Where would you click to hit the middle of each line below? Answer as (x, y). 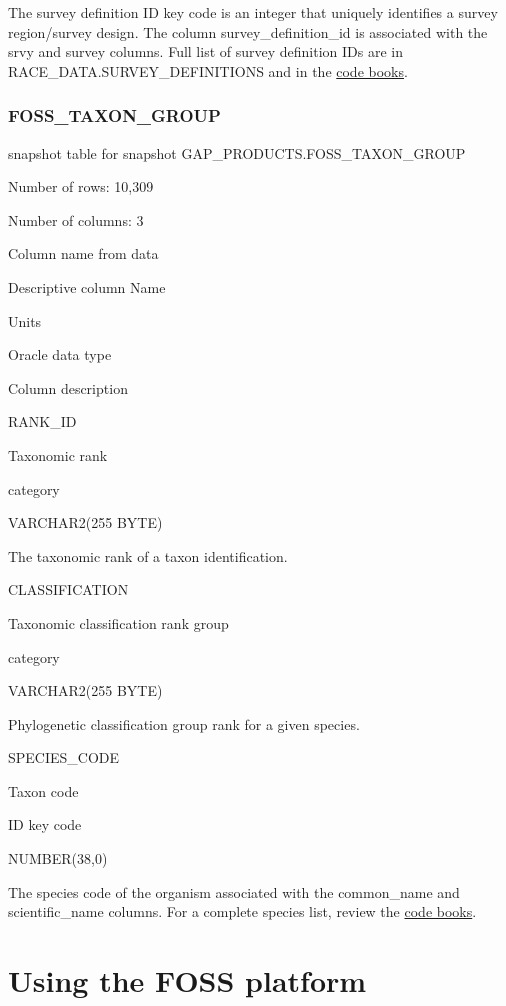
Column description (68, 387)
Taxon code (43, 790)
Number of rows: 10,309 (81, 186)
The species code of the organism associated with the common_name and (234, 891)
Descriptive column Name (87, 286)
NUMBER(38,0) (58, 858)
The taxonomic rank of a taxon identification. (148, 555)
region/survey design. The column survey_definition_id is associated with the (248, 31)
